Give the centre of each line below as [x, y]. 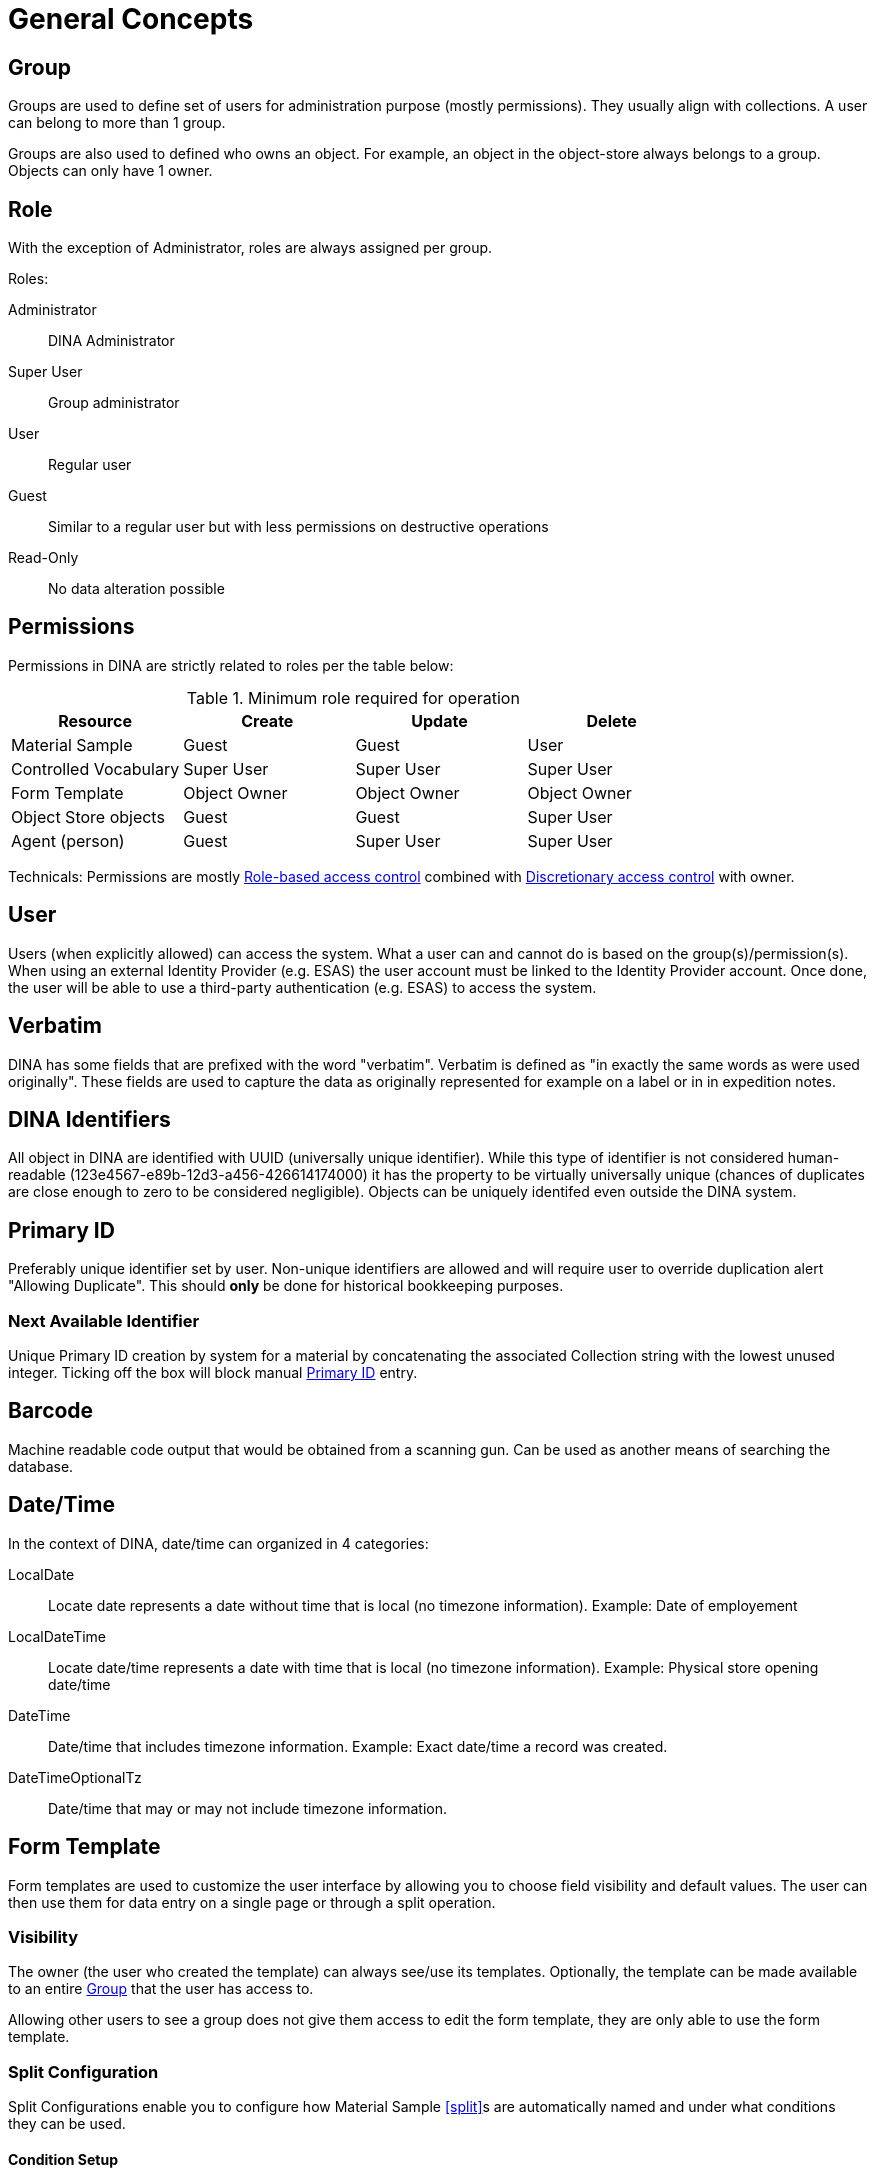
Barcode [51, 1411]
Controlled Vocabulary [95, 768]
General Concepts [131, 19]
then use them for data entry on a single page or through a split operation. [252, 1902]
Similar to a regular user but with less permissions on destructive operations [298, 527]
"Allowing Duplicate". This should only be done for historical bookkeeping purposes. [286, 1286]
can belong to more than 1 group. [117, 123]
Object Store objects [88, 816]
